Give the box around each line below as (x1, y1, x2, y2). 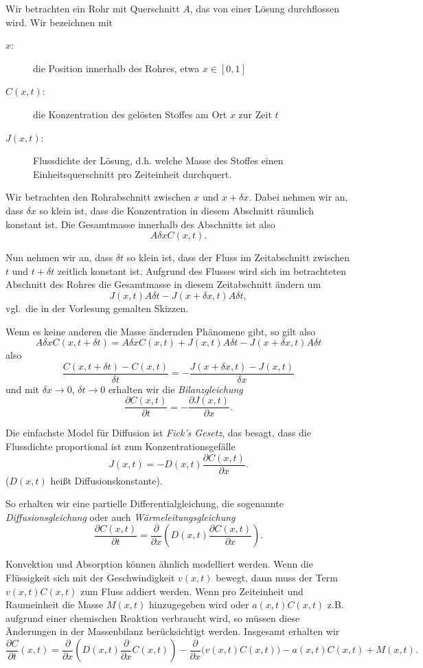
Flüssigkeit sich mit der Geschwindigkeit (5, 570, 175, 585)
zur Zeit (238, 107, 272, 121)
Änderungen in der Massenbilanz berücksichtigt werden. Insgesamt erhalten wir (5, 624, 340, 638)
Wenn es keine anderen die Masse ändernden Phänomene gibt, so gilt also (5, 324, 316, 338)
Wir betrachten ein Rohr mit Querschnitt (5, 1, 180, 15)
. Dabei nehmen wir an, (249, 190, 348, 204)
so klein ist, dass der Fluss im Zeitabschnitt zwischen (126, 250, 350, 265)
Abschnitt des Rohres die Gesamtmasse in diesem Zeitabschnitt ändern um (5, 277, 321, 291)
